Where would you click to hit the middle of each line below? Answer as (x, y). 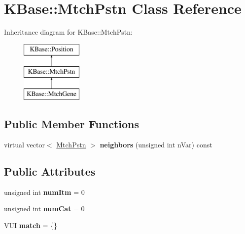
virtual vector (24, 144)
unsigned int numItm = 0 (44, 192)
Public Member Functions (71, 124)
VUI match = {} (31, 225)
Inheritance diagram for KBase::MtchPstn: (68, 32)
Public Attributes (50, 171)
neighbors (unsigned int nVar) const (156, 144)
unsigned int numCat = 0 (44, 209)
